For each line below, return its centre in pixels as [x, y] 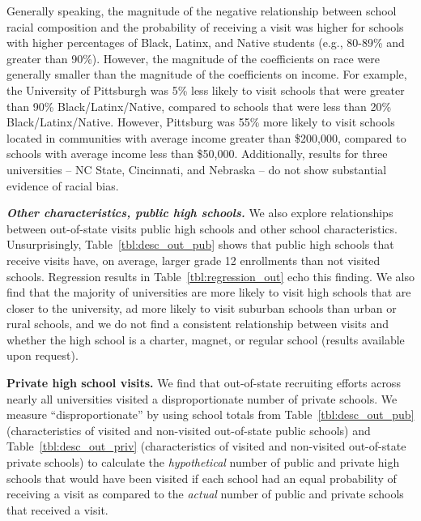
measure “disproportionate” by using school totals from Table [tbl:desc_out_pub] [210, 414]
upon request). [43, 355]
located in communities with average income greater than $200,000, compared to [206, 137]
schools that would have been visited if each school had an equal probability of [202, 478]
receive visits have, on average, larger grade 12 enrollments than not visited [193, 260]
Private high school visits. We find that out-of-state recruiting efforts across [204, 383]
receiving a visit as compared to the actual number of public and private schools [205, 494]
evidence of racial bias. [63, 185]
